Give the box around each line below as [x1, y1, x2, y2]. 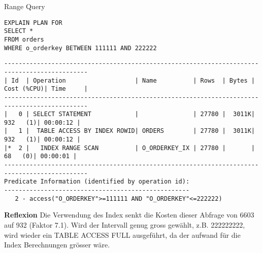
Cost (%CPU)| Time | [4, 85, 88, 93]
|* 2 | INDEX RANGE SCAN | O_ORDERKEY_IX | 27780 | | [4, 144, 255, 152]
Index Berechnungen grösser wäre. [4, 239, 110, 250]
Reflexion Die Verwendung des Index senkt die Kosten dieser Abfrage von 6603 [4, 209, 254, 220]
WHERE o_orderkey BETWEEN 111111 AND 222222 [4, 44, 157, 52]
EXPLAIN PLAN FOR [4, 19, 62, 26]
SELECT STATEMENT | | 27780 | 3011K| [33, 111, 255, 118]
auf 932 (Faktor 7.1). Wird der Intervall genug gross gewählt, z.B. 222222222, [4, 219, 245, 230]
